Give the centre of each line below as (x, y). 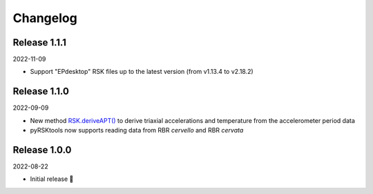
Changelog (45, 18)
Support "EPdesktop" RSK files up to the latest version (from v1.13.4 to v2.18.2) (142, 72)
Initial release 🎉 (52, 179)
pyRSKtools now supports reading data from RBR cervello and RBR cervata (137, 130)
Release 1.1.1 (40, 42)
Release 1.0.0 (42, 149)
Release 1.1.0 (41, 91)
